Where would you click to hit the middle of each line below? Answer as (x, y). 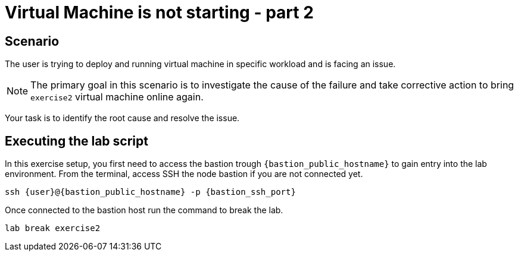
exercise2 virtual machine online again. (117, 97)
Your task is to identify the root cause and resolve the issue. (122, 118)
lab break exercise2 (53, 228)
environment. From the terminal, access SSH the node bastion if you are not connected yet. (184, 174)
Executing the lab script (77, 141)
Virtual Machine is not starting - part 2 (159, 12)
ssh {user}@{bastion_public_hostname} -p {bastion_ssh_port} (150, 192)
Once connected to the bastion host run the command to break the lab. (144, 210)
